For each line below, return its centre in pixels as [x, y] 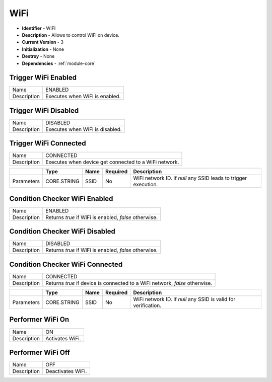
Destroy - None [38, 56]
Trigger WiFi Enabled [43, 78]
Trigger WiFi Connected [48, 143]
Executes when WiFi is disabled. [84, 129]
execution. [146, 185]
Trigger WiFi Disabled [44, 110]
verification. [147, 305]
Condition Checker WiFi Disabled [62, 232]
